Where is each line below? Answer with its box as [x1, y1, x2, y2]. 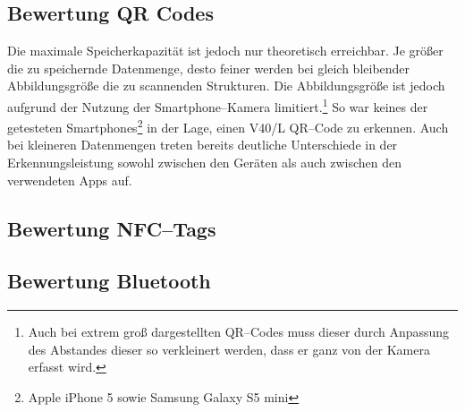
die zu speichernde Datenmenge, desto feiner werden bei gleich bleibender [7, 58, 410, 77]
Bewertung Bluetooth [7, 267, 211, 295]
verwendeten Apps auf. [7, 170, 132, 189]
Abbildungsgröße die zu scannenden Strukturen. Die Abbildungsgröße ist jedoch [7, 76, 445, 95]
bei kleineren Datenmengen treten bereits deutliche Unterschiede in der [7, 135, 398, 154]
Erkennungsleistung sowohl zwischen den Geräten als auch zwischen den [7, 153, 402, 172]
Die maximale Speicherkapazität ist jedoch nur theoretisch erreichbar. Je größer [7, 41, 444, 60]
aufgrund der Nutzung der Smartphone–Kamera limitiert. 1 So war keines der [7, 94, 428, 116]
